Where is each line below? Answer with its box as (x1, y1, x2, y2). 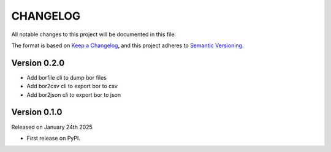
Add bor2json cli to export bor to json (26, 91, 121, 98)
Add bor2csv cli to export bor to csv (26, 83, 118, 90)
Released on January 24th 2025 (11, 123, 93, 131)
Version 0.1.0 (11, 107, 63, 118)
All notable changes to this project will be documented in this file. (11, 31, 177, 38)
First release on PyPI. (26, 134, 81, 142)
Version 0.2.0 (11, 58, 65, 68)
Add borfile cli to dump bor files (26, 74, 107, 81)
